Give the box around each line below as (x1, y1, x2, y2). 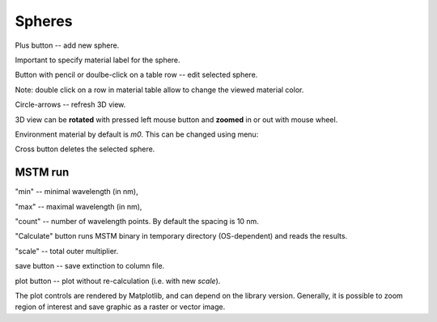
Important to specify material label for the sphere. (15, 55, 181, 65)
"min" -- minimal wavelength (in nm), (15, 187, 138, 197)
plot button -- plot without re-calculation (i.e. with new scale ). (15, 276, 221, 286)
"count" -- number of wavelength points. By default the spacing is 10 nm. (15, 216, 259, 226)
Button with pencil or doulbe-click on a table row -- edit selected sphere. (15, 70, 258, 80)
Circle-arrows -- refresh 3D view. (15, 100, 126, 109)
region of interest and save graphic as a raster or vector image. (15, 302, 226, 311)
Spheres (15, 12, 73, 30)
